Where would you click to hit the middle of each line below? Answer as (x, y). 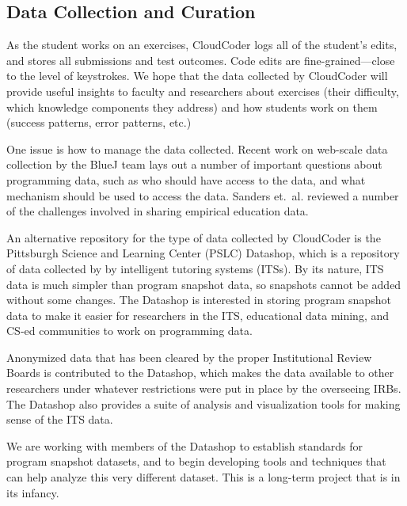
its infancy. (33, 492)
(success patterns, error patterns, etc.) (99, 122)
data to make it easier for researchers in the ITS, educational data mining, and (198, 315)
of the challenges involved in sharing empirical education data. (158, 211)
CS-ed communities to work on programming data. (129, 331)
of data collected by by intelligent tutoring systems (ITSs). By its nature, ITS (195, 268)
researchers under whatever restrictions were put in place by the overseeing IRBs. (204, 388)
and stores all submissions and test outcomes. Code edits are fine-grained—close (201, 60)
